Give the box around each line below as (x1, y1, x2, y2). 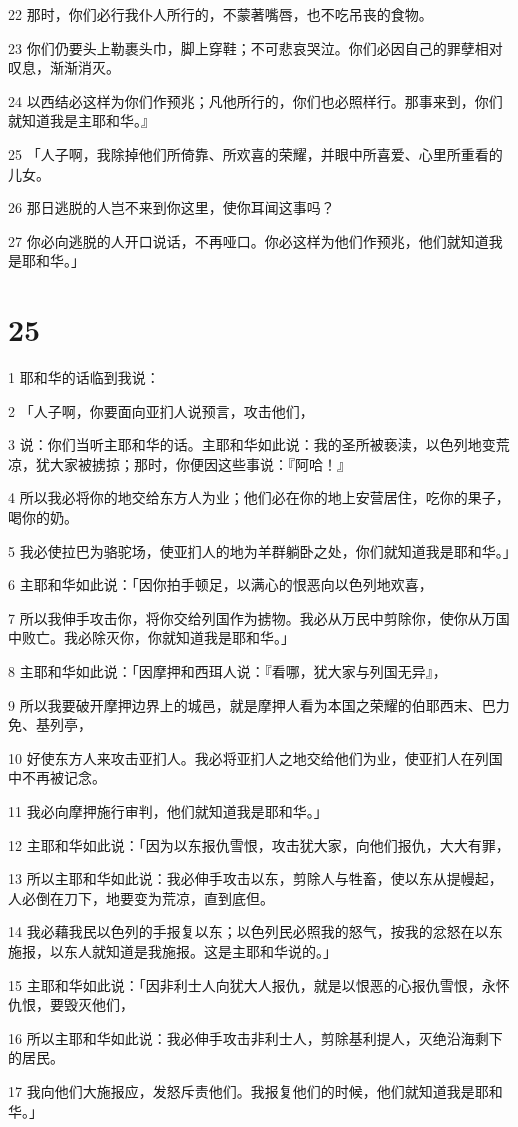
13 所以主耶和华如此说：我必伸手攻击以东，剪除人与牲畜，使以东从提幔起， (8, 868, 503, 889)
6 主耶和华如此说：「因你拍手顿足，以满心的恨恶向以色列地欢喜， (8, 574, 433, 595)
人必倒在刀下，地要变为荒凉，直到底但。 (8, 887, 274, 908)
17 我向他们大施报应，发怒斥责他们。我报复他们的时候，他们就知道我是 (8, 1080, 475, 1101)
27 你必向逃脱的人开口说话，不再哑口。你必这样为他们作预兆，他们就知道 (8, 230, 489, 251)
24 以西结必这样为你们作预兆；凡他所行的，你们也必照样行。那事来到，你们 (8, 90, 503, 111)
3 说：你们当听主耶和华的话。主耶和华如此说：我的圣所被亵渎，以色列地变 (8, 434, 496, 455)
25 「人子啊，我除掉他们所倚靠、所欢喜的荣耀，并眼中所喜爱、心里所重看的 (8, 143, 503, 164)
